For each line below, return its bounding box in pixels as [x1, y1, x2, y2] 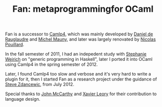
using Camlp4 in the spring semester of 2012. [5, 61, 98, 67]
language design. [5, 96, 40, 102]
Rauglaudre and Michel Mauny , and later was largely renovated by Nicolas [5, 36, 156, 42]
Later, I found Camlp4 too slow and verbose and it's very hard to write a [5, 71, 152, 77]
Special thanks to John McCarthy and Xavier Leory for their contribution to [5, 91, 157, 97]
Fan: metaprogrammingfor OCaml [12, 3, 154, 15]
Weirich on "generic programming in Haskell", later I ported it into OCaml [5, 56, 153, 62]
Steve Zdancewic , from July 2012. [5, 81, 75, 87]
